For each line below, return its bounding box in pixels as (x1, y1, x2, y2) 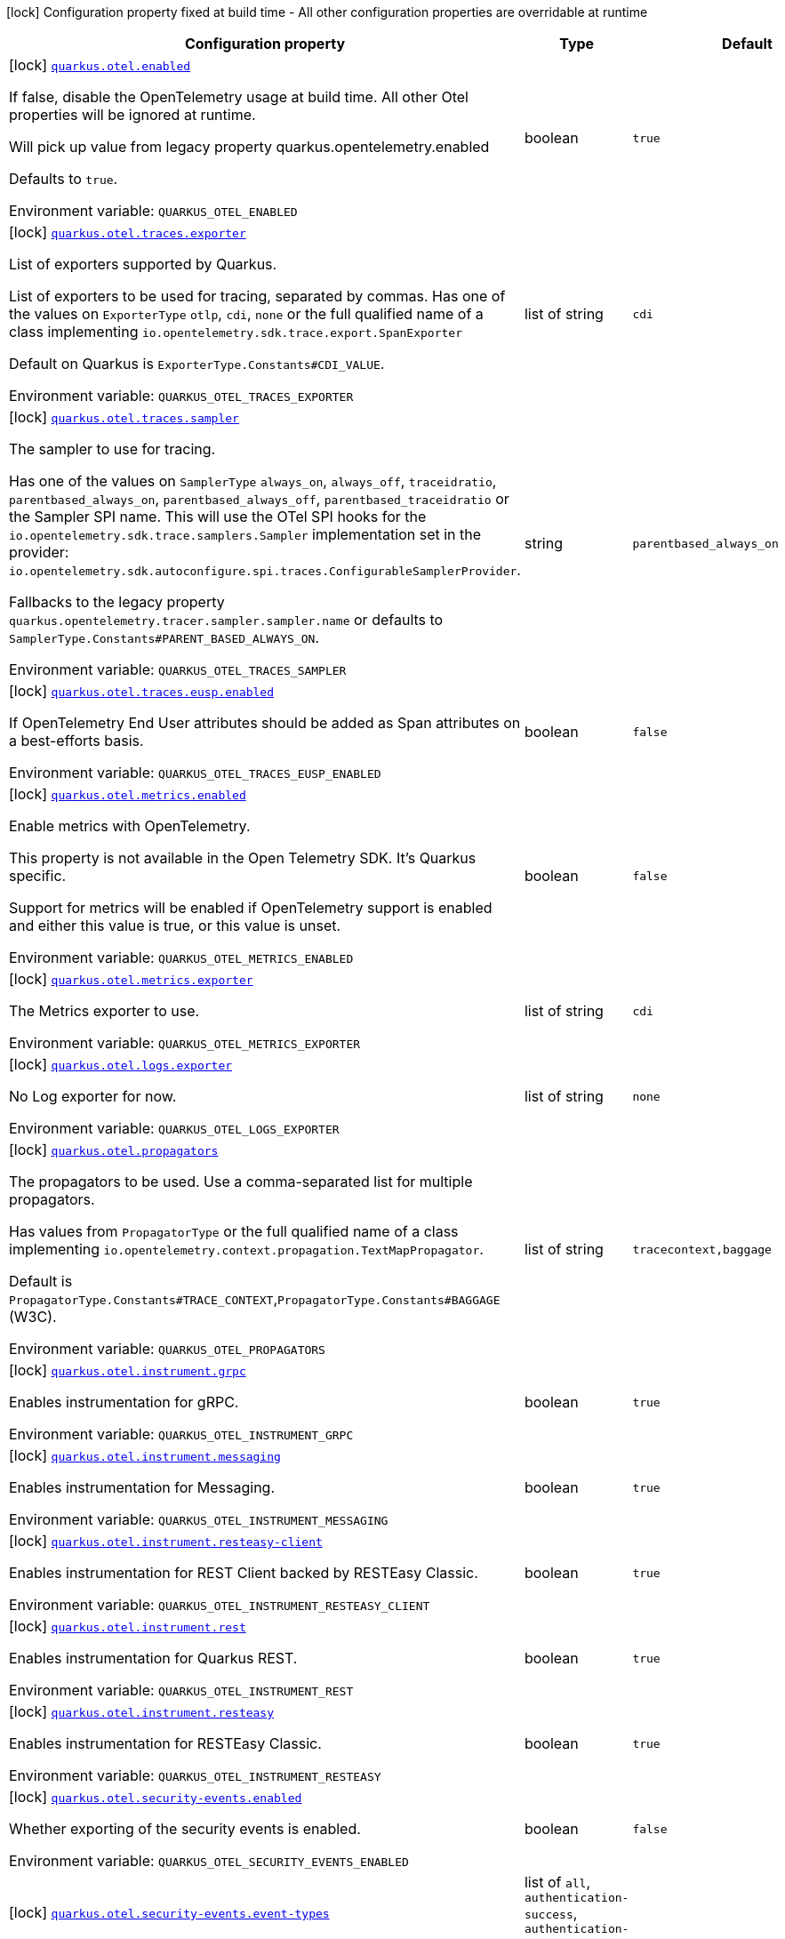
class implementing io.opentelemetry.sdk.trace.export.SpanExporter (9, 323, 462, 341)
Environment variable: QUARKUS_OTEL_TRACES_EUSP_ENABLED (9, 764, 381, 781)
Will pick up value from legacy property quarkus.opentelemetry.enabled (9, 138, 490, 156)
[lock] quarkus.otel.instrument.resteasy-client (9, 1532, 323, 1550)
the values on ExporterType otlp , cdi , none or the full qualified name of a (9, 305, 484, 323)
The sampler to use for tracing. (9, 440, 216, 458)
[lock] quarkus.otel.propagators (9, 1141, 219, 1158)
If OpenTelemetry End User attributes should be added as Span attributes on (9, 714, 521, 732)
